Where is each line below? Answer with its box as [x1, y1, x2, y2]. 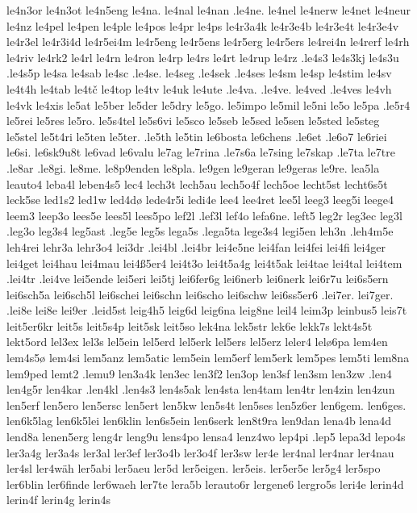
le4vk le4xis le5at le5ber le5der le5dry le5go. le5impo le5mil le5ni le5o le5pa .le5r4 [6, 96, 411, 113]
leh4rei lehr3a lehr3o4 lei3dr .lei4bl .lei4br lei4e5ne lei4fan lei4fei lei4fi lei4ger [6, 238, 386, 255]
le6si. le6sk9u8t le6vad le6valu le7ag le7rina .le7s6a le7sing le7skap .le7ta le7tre [6, 144, 395, 161]
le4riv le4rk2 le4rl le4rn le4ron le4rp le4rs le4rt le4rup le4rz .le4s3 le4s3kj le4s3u [6, 48, 399, 65]
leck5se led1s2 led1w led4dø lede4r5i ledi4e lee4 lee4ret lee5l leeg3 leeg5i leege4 [6, 191, 394, 208]
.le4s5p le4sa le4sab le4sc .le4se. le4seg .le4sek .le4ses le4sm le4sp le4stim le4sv [6, 65, 392, 81]
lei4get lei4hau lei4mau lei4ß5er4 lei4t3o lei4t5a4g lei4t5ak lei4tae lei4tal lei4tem [6, 254, 402, 271]
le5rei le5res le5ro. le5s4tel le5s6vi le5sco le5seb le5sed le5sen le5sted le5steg [6, 112, 380, 129]
